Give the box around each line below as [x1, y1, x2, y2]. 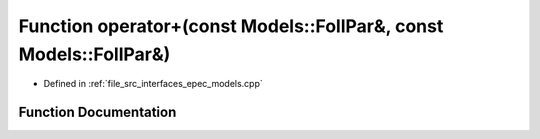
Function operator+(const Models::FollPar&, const [18, 15, 444, 37]
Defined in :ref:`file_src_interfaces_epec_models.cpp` [43, 78, 264, 90]
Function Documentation [18, 104, 177, 121]
